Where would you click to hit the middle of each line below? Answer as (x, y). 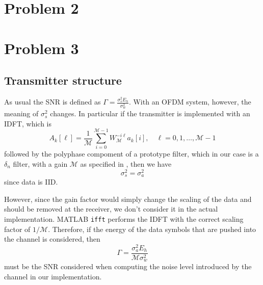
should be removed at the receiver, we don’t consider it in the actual (111, 209)
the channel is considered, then (52, 239)
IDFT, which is (28, 123)
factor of (17, 229)
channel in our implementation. (53, 276)
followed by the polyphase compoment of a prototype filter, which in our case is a (131, 154)
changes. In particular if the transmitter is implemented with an (150, 113)
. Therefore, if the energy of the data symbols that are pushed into (152, 229)
